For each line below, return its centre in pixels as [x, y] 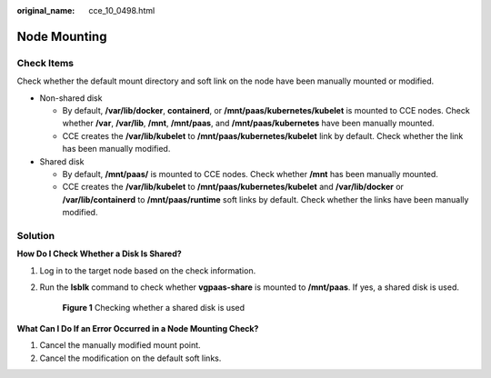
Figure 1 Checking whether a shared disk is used [154, 308]
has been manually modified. [116, 149]
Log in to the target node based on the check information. [148, 270]
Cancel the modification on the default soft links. [130, 358]
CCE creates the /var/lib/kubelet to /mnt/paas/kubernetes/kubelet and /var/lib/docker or [233, 187]
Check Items [45, 63]
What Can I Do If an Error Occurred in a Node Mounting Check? [138, 328]
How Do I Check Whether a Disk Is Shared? [99, 254]
